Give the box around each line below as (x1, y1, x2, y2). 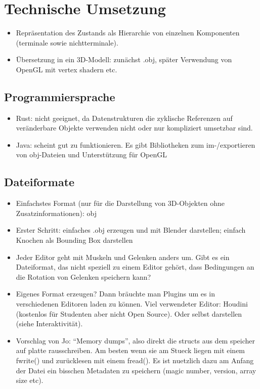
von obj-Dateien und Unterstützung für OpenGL (16, 149, 167, 160)
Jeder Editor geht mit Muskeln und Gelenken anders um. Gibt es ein (16, 251, 230, 262)
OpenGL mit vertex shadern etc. (16, 64, 117, 74)
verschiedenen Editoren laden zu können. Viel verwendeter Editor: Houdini (16, 298, 248, 309)
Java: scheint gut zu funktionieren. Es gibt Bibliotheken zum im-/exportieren (16, 139, 255, 150)
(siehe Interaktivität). (16, 318, 83, 329)
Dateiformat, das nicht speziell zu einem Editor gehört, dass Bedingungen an (16, 262, 254, 272)
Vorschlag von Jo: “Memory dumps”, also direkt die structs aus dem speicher (16, 335, 255, 345)
